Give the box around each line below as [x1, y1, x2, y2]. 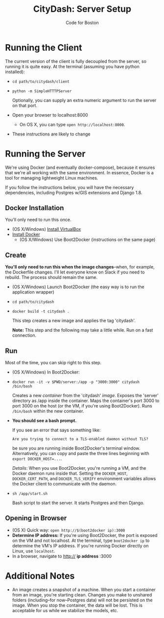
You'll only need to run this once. [5, 217, 72, 223]
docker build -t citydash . [12, 309, 70, 314]
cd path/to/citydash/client [12, 79, 70, 84]
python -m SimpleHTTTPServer [12, 88, 72, 94]
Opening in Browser [5, 514, 67, 522]
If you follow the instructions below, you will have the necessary [5, 184, 134, 190]
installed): [5, 69, 25, 75]
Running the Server [5, 148, 86, 159]
